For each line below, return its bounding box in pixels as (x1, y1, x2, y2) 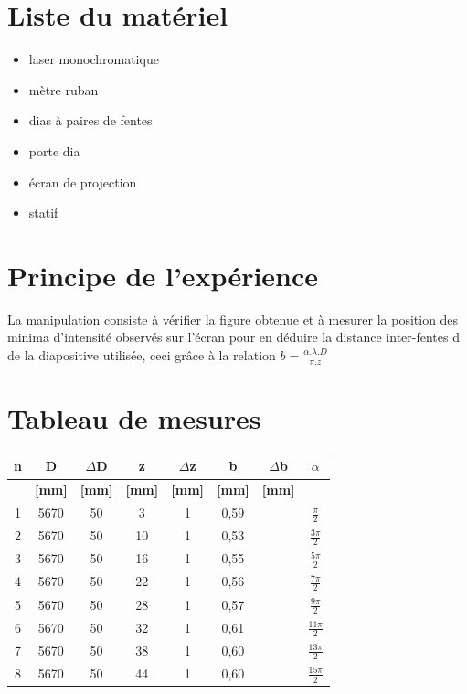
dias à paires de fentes (28, 111, 153, 130)
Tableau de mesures (7, 400, 261, 437)
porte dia (28, 141, 80, 160)
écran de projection (28, 172, 137, 191)
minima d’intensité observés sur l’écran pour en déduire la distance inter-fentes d (7, 327, 460, 347)
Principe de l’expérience (7, 256, 319, 294)
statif (28, 203, 58, 222)
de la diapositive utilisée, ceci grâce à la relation (7, 346, 276, 364)
